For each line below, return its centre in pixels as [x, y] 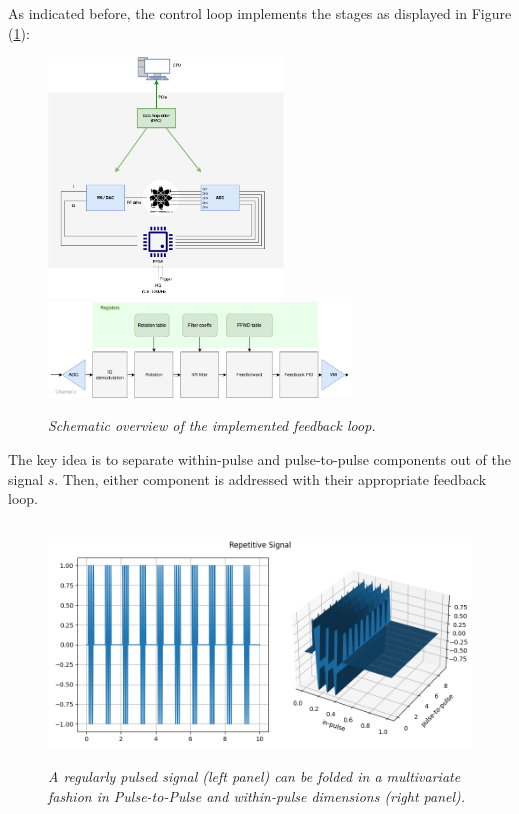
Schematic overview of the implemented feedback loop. [212, 425]
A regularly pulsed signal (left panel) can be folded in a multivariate [254, 776]
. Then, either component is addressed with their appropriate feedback [270, 478]
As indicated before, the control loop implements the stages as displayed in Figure [260, 13]
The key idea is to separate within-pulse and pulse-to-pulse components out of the [259, 458]
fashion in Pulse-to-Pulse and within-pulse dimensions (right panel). [257, 795]
